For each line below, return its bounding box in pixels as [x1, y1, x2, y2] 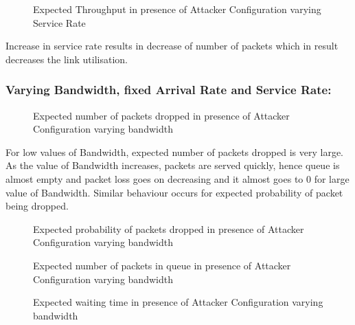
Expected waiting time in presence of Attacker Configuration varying [33, 295, 323, 309]
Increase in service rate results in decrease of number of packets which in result [5, 38, 339, 53]
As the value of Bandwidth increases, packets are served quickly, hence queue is [5, 158, 340, 172]
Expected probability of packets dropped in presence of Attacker [33, 221, 304, 236]
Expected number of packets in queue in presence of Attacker [33, 258, 291, 272]
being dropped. [5, 199, 69, 213]
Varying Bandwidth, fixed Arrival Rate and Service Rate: [5, 81, 332, 98]
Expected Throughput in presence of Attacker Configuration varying [33, 2, 321, 16]
